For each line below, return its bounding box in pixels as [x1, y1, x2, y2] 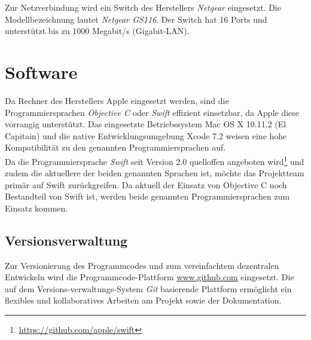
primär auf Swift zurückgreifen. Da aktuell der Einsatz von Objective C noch [5, 178, 287, 191]
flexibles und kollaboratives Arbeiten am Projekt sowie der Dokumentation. [5, 294, 282, 307]
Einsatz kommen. [5, 201, 68, 214]
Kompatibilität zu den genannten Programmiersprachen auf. [5, 141, 226, 154]
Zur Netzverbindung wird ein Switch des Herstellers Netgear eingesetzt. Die [5, 1, 281, 13]
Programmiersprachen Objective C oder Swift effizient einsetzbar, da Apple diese [5, 106, 300, 118]
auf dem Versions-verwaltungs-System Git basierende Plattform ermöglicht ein [5, 282, 292, 295]
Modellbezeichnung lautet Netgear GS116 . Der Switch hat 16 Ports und [5, 13, 267, 25]
